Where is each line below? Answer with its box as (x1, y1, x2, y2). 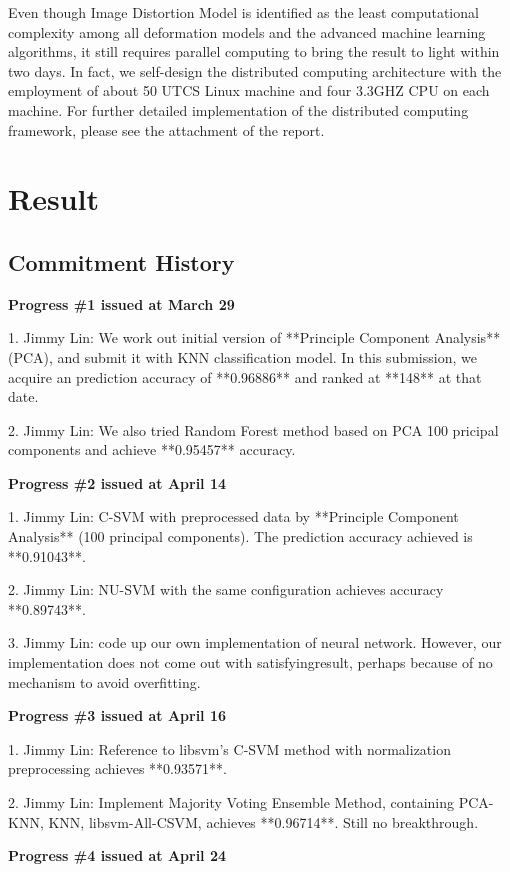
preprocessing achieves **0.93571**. (8, 758, 227, 779)
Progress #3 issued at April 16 (8, 705, 227, 726)
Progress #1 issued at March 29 (8, 293, 235, 314)
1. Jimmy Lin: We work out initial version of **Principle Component (8, 327, 430, 348)
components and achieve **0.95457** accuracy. (8, 439, 296, 460)
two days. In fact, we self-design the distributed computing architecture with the (8, 60, 502, 81)
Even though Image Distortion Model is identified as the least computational (8, 2, 479, 22)
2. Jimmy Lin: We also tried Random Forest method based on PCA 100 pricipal (8, 419, 499, 440)
